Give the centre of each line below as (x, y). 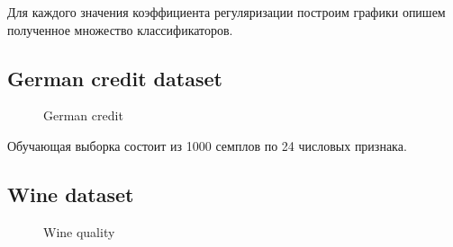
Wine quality (79, 231)
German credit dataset (115, 78)
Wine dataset (71, 194)
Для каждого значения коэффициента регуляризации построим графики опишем (226, 12)
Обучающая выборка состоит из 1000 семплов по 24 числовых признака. (207, 145)
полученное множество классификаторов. (120, 29)
